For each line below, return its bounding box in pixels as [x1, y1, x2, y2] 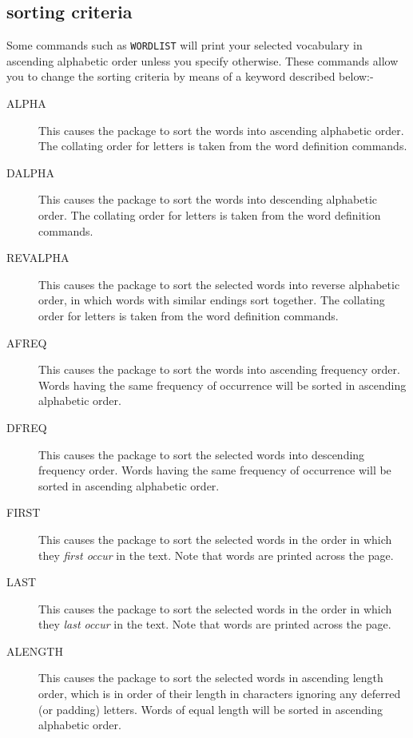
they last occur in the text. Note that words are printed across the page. [38, 616, 391, 633]
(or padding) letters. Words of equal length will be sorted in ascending [38, 700, 383, 717]
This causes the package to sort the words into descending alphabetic [38, 191, 378, 208]
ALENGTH [6, 642, 63, 659]
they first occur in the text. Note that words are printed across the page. [38, 546, 394, 563]
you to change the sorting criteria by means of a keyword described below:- [6, 68, 374, 85]
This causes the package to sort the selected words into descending [38, 446, 365, 462]
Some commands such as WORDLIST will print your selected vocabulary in [6, 37, 363, 54]
